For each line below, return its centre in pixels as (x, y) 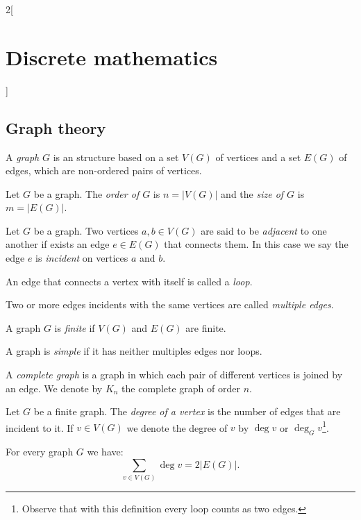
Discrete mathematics (112, 57)
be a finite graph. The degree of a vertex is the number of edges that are (187, 411)
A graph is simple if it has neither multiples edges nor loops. (134, 351)
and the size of (252, 193)
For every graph (40, 452)
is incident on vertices (82, 258)
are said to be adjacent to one (264, 230)
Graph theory (56, 127)
